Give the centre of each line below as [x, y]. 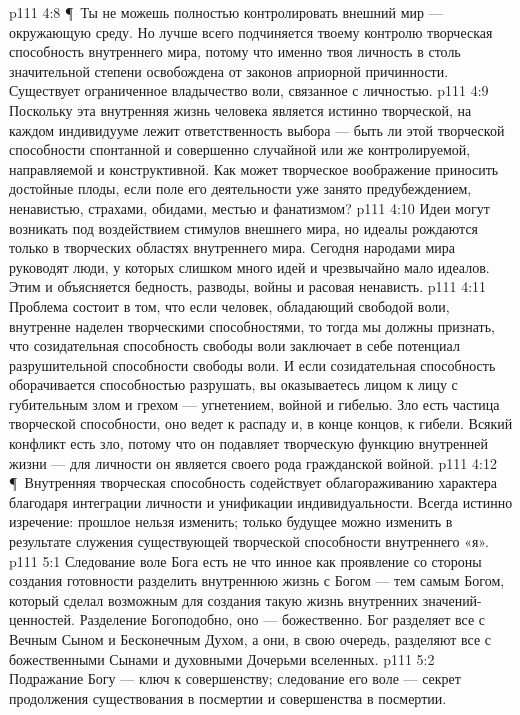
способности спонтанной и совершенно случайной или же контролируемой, [240, 149]
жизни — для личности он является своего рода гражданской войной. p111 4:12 [253, 462]
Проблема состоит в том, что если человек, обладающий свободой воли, [229, 305]
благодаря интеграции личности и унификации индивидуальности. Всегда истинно [261, 501]
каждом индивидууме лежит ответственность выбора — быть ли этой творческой [257, 129]
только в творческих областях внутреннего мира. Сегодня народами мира [232, 247]
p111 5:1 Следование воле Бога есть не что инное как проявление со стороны [245, 560]
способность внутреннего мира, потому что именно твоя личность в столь [235, 51]
